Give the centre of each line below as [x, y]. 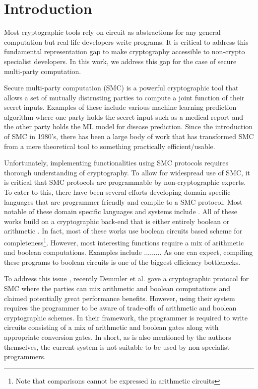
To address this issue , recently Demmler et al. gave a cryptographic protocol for [127, 278]
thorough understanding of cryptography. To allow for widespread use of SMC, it [127, 172]
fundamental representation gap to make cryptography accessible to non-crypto [125, 51]
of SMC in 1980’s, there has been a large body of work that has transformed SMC [129, 136]
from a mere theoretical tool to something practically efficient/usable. [110, 146]
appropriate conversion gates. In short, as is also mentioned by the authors [118, 337]
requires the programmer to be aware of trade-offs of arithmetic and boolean [120, 308]
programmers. [25, 356]
